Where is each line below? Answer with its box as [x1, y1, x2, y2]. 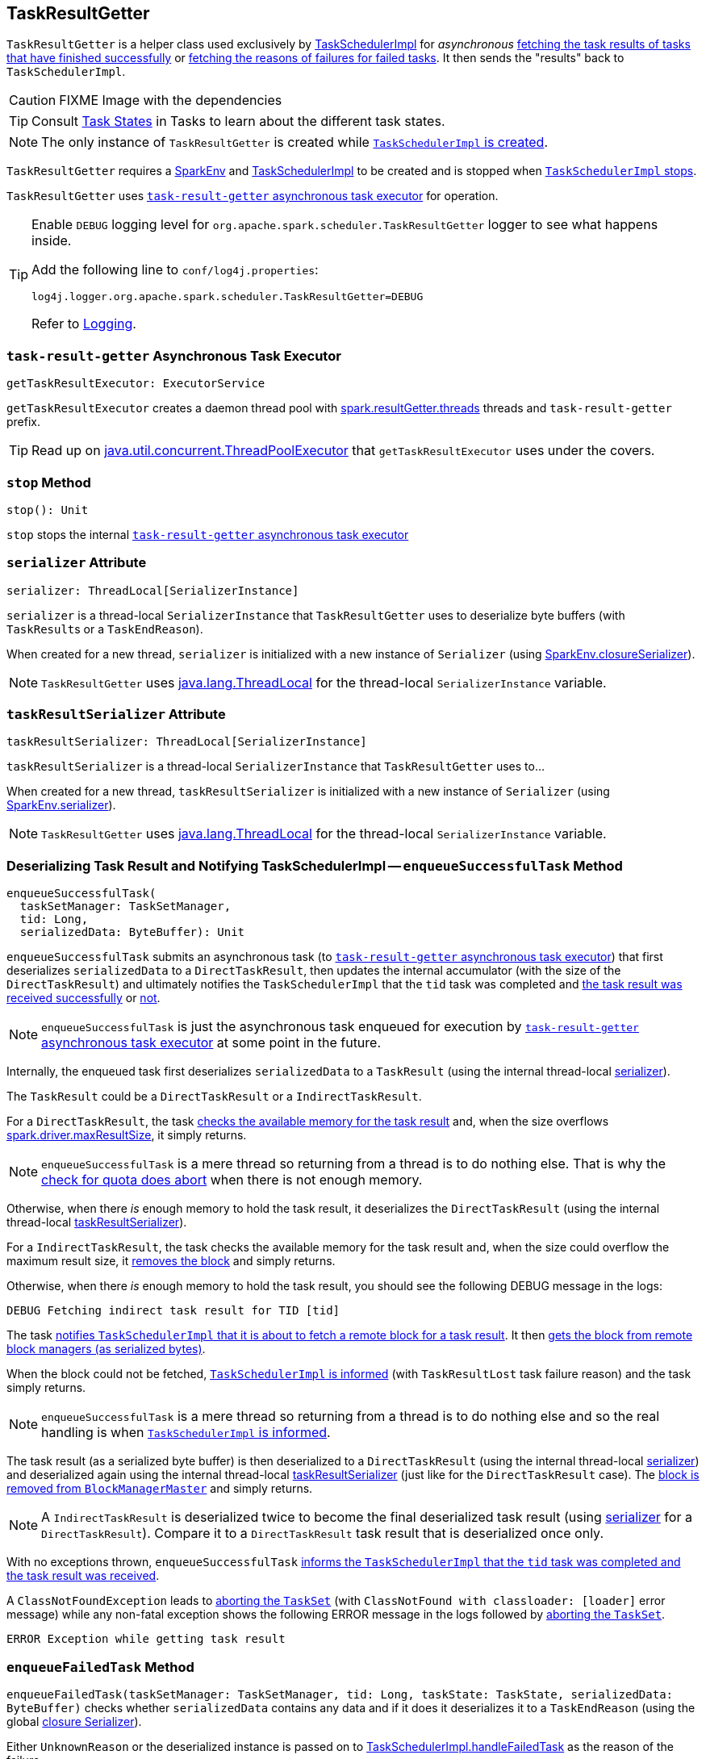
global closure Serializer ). [6, 1714, 142, 1728]
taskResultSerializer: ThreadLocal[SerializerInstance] [6, 735, 367, 749]
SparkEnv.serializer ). [6, 798, 116, 813]
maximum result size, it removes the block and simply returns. [6, 1254, 336, 1268]
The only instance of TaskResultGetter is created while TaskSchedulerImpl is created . [41, 134, 549, 151]
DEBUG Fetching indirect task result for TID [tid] [6, 1304, 340, 1318]
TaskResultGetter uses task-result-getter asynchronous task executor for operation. [6, 189, 499, 203]
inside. [31, 232, 72, 249]
